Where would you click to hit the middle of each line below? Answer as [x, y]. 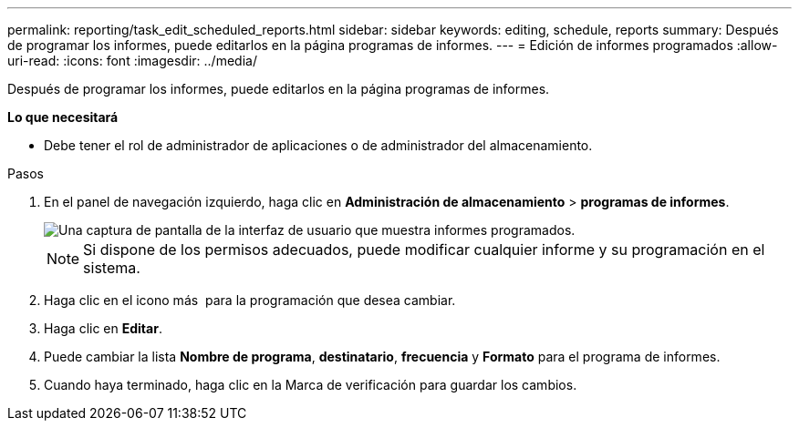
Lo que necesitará [63, 117]
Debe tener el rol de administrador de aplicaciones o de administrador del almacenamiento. [318, 145]
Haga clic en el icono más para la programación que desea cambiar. [250, 300]
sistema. [112, 268]
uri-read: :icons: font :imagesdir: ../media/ [132, 61]
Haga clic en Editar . [103, 328]
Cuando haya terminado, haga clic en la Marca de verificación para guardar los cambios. [311, 385]
